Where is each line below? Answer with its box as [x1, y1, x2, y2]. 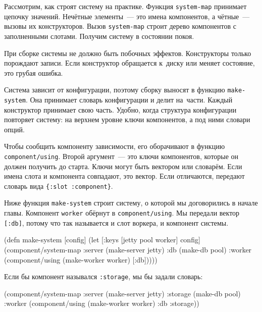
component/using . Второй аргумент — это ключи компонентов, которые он [4, 150, 239, 161]
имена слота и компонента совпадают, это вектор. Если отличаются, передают [4, 171, 245, 181]
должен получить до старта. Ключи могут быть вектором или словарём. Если [4, 161, 242, 171]
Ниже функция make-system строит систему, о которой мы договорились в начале [4, 197, 258, 208]
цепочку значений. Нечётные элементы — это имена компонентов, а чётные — [4, 11, 250, 21]
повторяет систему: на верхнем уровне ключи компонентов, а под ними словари [4, 114, 250, 125]
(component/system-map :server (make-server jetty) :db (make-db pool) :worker [4, 244, 252, 255]
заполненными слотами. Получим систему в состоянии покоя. [4, 30, 194, 41]
